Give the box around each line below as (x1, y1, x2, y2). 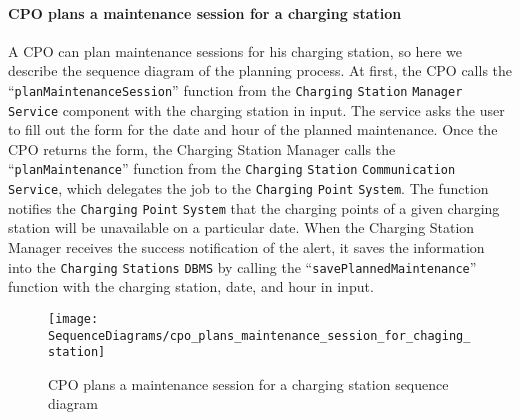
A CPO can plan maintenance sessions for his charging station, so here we (8, 40, 462, 61)
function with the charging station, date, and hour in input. (8, 276, 374, 297)
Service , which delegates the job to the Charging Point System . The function (8, 178, 489, 199)
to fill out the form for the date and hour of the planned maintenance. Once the (8, 119, 498, 140)
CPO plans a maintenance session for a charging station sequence (48, 373, 449, 394)
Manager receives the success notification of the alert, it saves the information (8, 237, 485, 258)
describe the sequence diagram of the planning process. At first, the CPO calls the (8, 60, 513, 81)
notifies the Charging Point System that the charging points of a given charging (8, 197, 500, 218)
